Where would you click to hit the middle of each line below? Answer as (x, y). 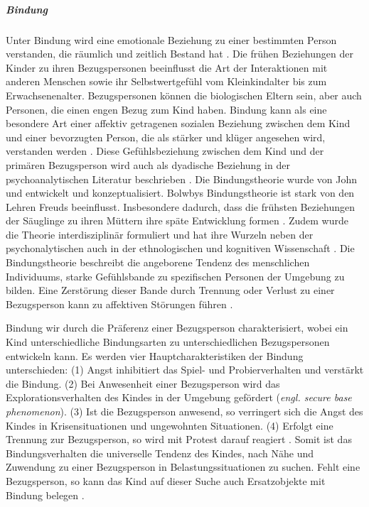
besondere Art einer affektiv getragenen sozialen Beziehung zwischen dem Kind (178, 123)
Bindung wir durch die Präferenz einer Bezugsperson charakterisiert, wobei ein (177, 328)
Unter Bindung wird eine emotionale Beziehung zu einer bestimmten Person (171, 39)
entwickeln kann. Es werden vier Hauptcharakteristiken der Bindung (155, 355)
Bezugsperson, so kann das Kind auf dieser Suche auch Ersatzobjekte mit (166, 480)
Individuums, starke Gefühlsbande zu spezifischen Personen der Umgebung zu (175, 276)
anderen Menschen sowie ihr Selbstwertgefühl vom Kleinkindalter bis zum (166, 81)
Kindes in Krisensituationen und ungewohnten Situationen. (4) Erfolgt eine (170, 425)
